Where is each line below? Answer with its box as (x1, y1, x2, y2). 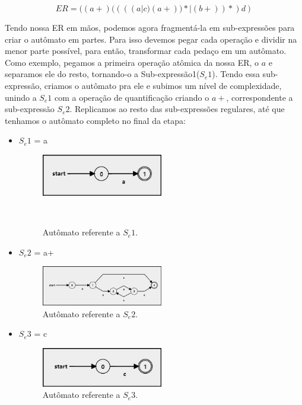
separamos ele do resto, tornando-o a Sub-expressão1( (5, 68, 200, 80)
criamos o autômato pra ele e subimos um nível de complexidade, (44, 79, 282, 91)
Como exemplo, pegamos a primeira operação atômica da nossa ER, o (5, 56, 259, 68)
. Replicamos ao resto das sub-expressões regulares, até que (69, 103, 285, 115)
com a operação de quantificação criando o (54, 91, 209, 103)
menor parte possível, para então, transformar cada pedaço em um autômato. (5, 44, 287, 57)
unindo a (5, 91, 37, 103)
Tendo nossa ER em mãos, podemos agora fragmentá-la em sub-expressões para (5, 21, 295, 33)
